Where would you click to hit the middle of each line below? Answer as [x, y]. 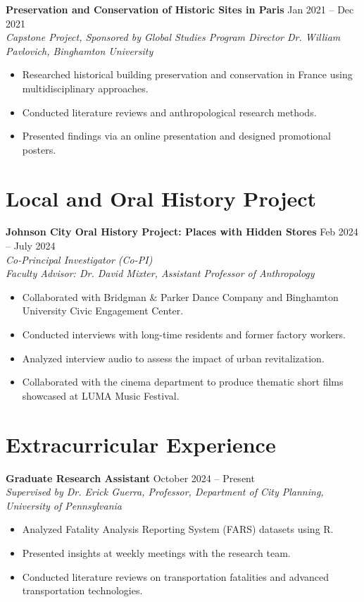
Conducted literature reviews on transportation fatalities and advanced [176, 576]
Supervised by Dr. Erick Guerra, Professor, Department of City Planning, [165, 492]
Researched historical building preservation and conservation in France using [187, 74]
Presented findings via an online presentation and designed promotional [176, 136]
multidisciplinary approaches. [85, 88]
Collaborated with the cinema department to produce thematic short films [183, 382]
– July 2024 [31, 246]
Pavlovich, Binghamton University [80, 50]
